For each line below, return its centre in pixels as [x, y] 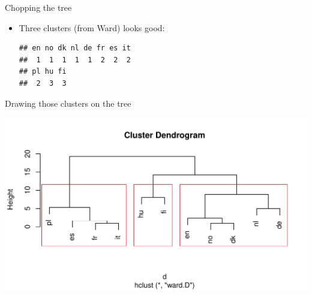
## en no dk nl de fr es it [75, 48]
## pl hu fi [43, 72]
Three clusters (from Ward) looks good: [92, 27]
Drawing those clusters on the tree [68, 103]
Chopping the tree [38, 7]
